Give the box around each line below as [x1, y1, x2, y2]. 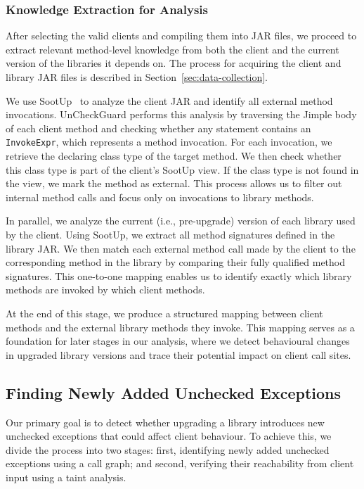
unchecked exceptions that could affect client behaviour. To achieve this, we [6, 428, 332, 443]
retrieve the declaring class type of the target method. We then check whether [6, 148, 342, 163]
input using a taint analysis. [6, 469, 126, 484]
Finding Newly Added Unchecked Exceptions [6, 381, 341, 403]
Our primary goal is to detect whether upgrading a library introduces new [6, 414, 325, 429]
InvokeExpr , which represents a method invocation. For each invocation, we [6, 134, 332, 149]
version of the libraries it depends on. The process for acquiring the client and [6, 56, 342, 70]
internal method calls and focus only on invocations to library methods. [6, 189, 314, 204]
